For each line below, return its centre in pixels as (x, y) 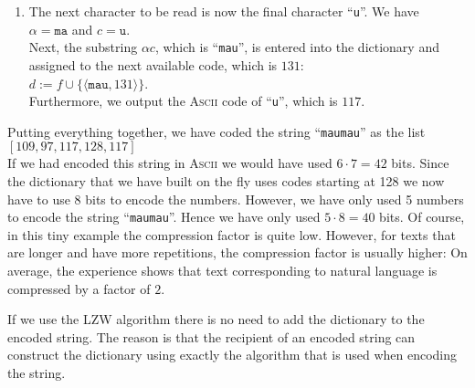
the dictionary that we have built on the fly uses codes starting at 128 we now (226, 181)
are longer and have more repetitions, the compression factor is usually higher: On (237, 252)
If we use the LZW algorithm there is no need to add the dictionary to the (216, 319)
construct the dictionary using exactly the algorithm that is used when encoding (232, 355)
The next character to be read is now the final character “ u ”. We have (224, 11)
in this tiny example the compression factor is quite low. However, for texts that (232, 234)
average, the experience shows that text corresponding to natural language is (222, 271)
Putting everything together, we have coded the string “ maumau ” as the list (216, 131)
